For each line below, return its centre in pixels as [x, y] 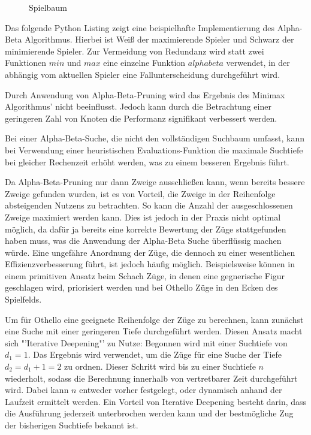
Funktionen [26, 63]
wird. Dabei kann [37, 390]
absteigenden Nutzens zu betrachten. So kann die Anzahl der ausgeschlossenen [149, 205]
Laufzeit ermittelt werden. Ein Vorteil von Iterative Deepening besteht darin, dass [156, 401]
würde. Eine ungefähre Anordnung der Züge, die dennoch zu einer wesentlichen [150, 252]
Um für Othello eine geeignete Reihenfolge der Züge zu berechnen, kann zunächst [154, 319]
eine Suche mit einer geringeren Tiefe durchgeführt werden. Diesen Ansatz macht [154, 331]
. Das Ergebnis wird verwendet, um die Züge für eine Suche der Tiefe [155, 354]
